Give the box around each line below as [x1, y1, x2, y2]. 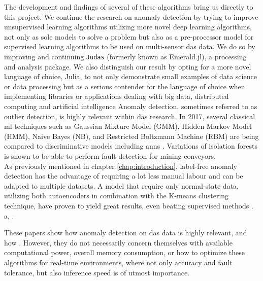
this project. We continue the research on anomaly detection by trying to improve [4, 11, 258, 22]
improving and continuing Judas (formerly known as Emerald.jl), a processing [4, 51, 247, 61]
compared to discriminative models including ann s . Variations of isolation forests [4, 140, 257, 151]
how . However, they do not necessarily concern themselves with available [4, 237, 233, 248]
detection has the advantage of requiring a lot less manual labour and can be [4, 170, 243, 181]
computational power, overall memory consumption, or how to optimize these [4, 247, 245, 258]
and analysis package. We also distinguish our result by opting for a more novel [4, 61, 251, 72]
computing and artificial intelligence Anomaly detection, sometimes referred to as [4, 101, 257, 111]
